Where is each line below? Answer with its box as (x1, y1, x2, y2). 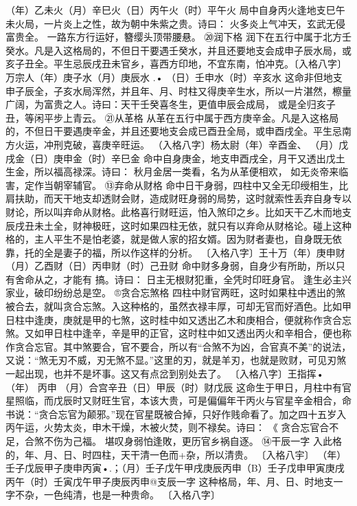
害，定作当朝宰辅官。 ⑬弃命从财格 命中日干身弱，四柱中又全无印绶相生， (5, 177, 339, 192)
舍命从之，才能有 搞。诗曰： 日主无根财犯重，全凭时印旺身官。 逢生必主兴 (14, 272, 352, 286)
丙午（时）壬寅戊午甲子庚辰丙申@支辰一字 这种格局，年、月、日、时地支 (5, 474, 334, 488)
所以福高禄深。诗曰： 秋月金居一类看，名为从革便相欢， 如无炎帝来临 (34, 164, 349, 179)
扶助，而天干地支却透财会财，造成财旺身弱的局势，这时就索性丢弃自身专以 (14, 191, 352, 206)
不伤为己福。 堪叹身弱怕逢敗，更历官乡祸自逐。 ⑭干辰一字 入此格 (43, 434, 342, 448)
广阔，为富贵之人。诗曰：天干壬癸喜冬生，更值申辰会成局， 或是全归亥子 (5, 97, 336, 111)
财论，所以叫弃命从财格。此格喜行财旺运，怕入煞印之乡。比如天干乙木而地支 (5, 204, 352, 219)
